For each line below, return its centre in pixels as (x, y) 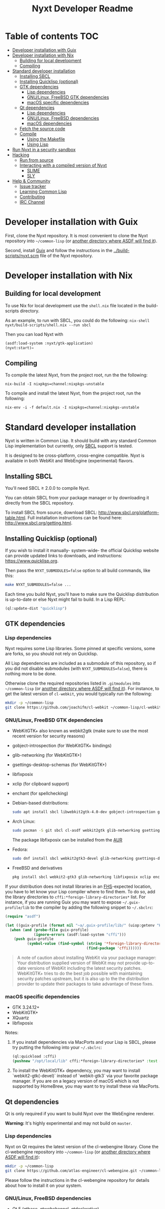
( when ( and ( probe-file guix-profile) (49, 930)
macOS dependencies (49, 123)
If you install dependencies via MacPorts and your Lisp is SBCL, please (84, 1042)
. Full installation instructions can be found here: (74, 518)
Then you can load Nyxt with (34, 334)
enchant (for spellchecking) (40, 793)
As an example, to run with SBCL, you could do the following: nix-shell (77, 320)
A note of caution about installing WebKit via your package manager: (87, 958)
